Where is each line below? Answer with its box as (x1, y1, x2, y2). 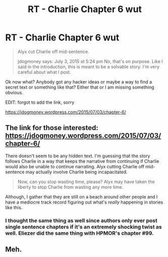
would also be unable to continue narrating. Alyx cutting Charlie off (5, 163, 145, 169)
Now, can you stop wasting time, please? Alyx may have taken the (17, 178, 155, 184)
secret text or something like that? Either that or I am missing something (5, 84, 155, 90)
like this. (5, 204, 23, 210)
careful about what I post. (17, 69, 72, 75)
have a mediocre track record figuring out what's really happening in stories (5, 199, 163, 205)
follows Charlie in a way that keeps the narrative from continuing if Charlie (5, 158, 159, 164)
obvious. (5, 89, 24, 95)
